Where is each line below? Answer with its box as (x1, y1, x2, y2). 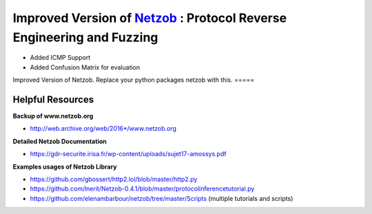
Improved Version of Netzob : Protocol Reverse (12, 10, 287, 25)
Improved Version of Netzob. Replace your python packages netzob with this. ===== (12, 76, 255, 84)
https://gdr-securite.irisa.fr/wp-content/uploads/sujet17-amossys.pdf (30, 150, 227, 158)
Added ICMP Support (30, 54, 91, 62)
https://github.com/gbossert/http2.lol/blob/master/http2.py (30, 175, 198, 183)
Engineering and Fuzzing (12, 30, 158, 45)
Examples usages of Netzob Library (12, 162, 117, 171)
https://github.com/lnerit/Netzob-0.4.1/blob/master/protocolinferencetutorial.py (30, 184, 255, 193)
